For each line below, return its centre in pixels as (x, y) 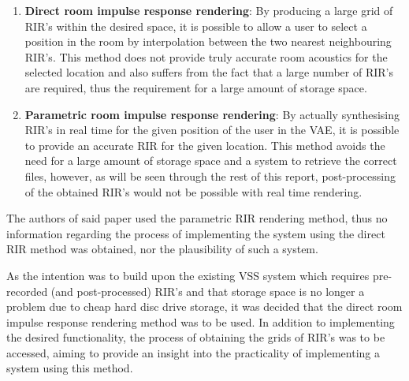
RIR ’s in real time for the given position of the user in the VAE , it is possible (212, 130)
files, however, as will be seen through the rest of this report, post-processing (210, 176)
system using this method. (70, 368)
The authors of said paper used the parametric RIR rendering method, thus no (197, 218)
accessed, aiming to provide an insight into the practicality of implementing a (193, 352)
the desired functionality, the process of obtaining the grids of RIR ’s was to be (196, 337)
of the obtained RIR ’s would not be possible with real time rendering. (193, 191)
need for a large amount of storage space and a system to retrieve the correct (211, 161)
